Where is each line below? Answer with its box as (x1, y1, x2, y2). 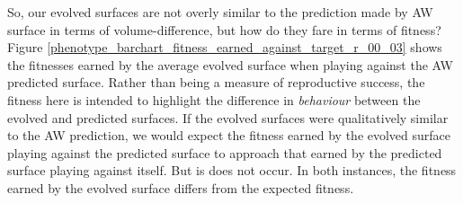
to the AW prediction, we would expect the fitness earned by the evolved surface (7, 126, 451, 145)
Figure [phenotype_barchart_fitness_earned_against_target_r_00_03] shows (7, 38, 442, 57)
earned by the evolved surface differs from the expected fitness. (7, 178, 354, 197)
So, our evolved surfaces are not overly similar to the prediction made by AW (7, 3, 433, 21)
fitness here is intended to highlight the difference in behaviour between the (7, 90, 421, 109)
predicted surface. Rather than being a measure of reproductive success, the (7, 73, 425, 92)
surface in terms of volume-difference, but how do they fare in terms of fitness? (7, 20, 441, 39)
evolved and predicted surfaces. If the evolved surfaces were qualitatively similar (7, 108, 449, 127)
